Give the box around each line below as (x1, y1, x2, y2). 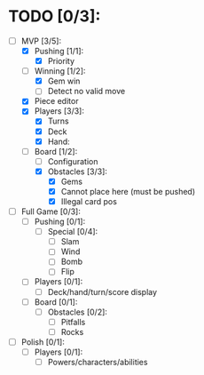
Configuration (47, 156, 98, 166)
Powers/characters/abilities (47, 356, 148, 367)
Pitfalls (60, 316, 86, 327)
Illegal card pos (60, 195, 117, 206)
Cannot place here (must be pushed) (60, 186, 196, 196)
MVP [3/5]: (20, 36, 62, 46)
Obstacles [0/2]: (47, 307, 108, 317)
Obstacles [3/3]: (47, 166, 108, 177)
